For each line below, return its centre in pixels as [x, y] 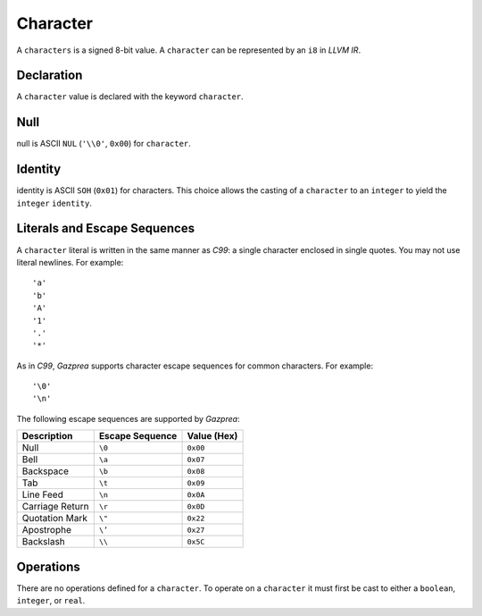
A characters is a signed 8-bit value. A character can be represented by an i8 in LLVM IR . [189, 50]
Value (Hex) [212, 436]
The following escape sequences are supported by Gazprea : [128, 418]
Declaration [50, 76]
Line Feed [43, 494]
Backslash [44, 542]
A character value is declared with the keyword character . [130, 97]
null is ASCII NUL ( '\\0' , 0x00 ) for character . [104, 144]
